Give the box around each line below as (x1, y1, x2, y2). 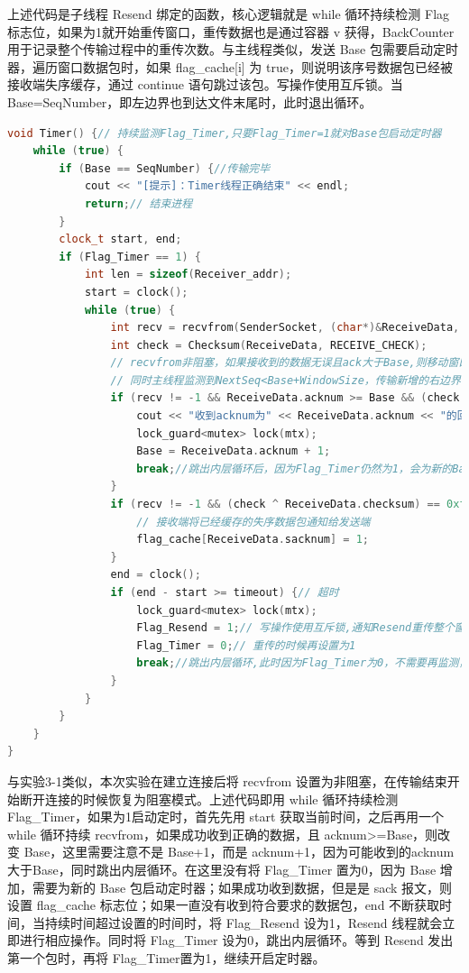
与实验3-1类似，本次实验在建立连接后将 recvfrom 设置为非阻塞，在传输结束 (7, 771, 447, 790)
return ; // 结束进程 (84, 197, 193, 210)
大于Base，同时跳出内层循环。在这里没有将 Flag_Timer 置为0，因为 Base (7, 859, 437, 878)
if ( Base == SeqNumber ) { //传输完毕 (59, 161, 271, 175)
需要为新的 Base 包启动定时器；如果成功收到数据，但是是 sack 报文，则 (32, 877, 453, 896)
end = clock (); (110, 568, 201, 582)
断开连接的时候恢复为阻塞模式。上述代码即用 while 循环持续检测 (19, 789, 399, 808)
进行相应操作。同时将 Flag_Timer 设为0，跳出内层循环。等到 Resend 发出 (19, 931, 454, 950)
